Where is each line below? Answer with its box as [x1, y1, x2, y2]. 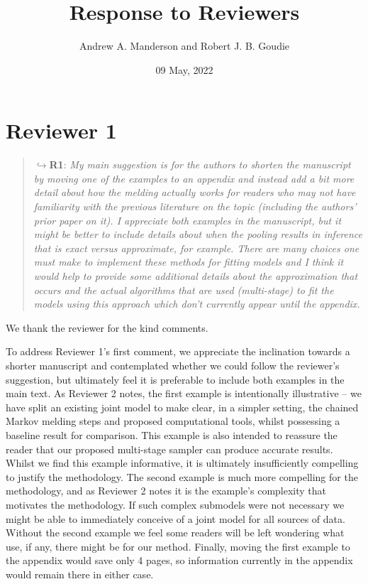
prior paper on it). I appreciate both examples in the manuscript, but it [33, 212, 342, 227]
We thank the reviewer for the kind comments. [6, 320, 208, 335]
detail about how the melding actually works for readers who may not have [33, 185, 356, 200]
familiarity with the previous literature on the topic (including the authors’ [33, 199, 357, 214]
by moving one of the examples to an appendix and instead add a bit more [33, 171, 355, 185]
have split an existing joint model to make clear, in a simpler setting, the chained [6, 399, 359, 414]
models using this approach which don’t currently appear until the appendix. [33, 296, 360, 311]
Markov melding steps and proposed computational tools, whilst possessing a [6, 413, 340, 428]
